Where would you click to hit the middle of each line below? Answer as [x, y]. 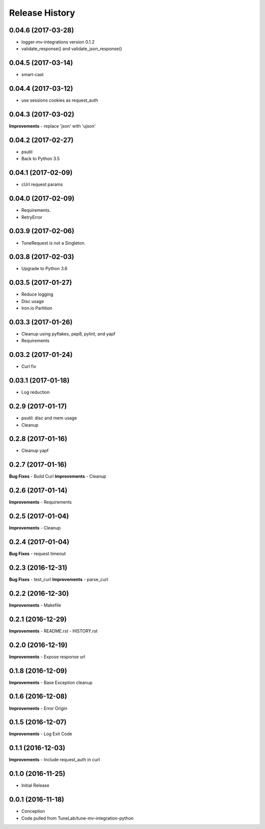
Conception [33, 811]
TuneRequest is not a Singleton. [53, 243]
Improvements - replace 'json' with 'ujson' [52, 126]
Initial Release [35, 785]
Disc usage [33, 301]
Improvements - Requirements [40, 502]
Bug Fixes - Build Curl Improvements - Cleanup [58, 476]
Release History [42, 13]
